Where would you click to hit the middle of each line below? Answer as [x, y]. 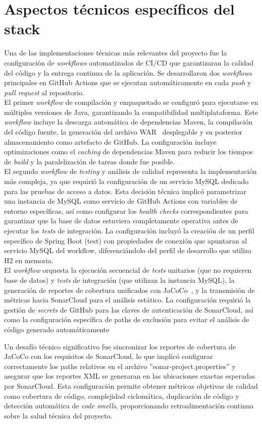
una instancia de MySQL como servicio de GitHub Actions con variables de [121, 201]
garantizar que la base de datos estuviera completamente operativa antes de [121, 221]
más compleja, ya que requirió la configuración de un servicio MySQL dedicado [126, 181]
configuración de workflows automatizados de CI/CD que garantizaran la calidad [129, 62]
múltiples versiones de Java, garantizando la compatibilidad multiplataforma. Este [131, 112]
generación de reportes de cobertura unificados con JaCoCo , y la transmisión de [129, 290]
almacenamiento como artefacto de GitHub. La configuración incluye [110, 141]
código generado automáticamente [57, 329]
